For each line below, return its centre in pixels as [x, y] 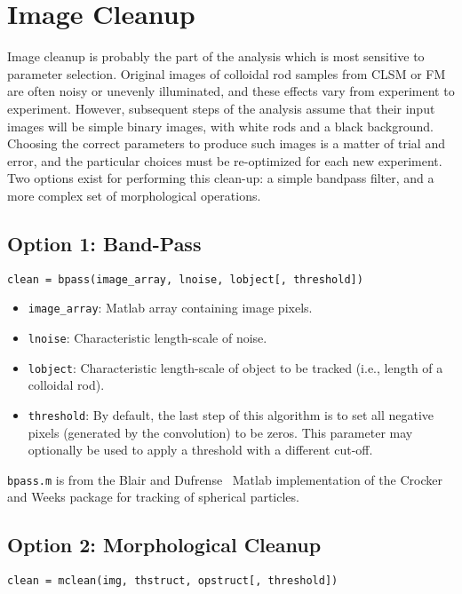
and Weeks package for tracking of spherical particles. [153, 497]
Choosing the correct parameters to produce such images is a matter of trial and [226, 143]
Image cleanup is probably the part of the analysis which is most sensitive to [216, 56]
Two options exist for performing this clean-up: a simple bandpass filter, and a [221, 178]
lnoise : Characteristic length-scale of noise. [147, 337]
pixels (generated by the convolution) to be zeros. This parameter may [220, 432]
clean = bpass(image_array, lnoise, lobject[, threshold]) [185, 279]
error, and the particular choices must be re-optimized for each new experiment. [225, 160]
